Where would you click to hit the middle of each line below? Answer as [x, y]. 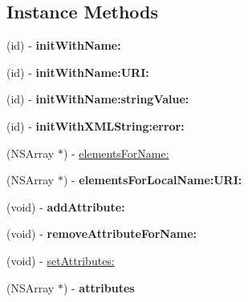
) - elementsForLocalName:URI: [152, 180]
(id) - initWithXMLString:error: [96, 125]
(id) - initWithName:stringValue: [98, 99]
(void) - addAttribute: [66, 206]
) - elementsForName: [116, 153]
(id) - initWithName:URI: [78, 72]
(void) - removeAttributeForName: [102, 234]
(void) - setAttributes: [61, 260]
